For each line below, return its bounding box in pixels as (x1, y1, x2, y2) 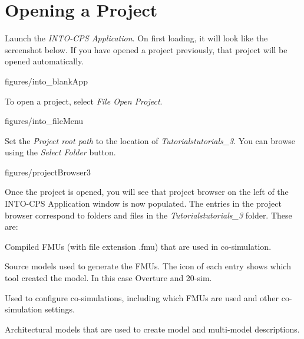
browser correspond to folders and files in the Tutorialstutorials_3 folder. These (5, 208, 292, 221)
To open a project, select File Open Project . (5, 94, 163, 107)
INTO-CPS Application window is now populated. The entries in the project (5, 197, 282, 210)
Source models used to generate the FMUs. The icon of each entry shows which (5, 260, 291, 272)
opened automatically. (5, 55, 84, 67)
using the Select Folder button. (5, 146, 116, 158)
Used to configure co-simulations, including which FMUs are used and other (5, 291, 279, 304)
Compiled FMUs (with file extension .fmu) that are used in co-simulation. (5, 240, 272, 252)
